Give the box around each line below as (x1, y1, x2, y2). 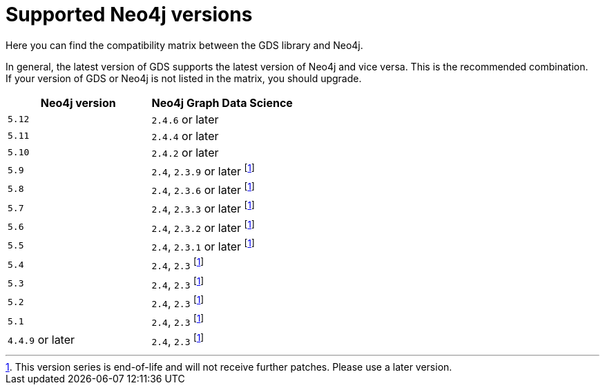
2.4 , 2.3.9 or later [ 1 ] (151, 162, 255, 179)
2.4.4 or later (151, 128, 219, 143)
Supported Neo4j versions (6, 3, 253, 26)
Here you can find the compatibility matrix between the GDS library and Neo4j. (6, 39, 363, 51)
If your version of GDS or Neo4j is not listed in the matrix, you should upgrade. (6, 72, 362, 84)
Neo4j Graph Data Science (151, 95, 293, 110)
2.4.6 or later (151, 112, 219, 126)
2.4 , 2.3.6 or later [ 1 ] (151, 181, 255, 197)
